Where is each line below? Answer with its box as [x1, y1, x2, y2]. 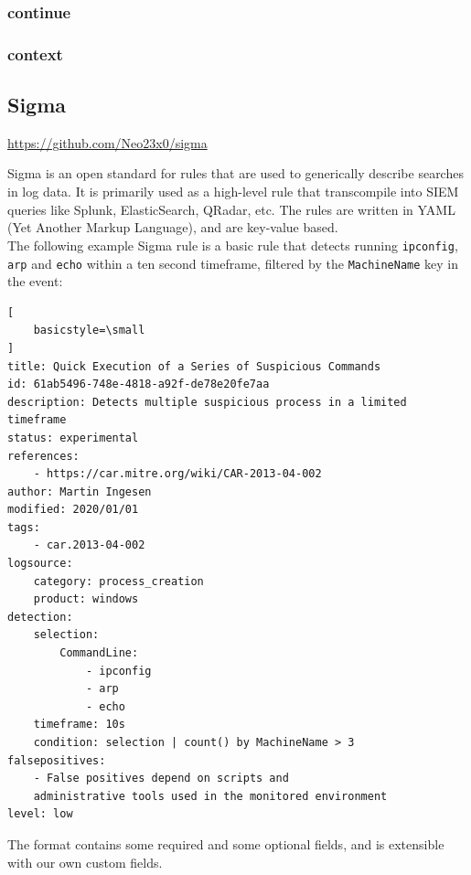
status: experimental [7, 431, 139, 444]
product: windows [33, 592, 139, 606]
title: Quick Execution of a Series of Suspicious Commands [7, 359, 381, 373]
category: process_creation [33, 574, 204, 588]
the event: [7, 272, 63, 291]
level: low [7, 807, 73, 821]
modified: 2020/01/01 [7, 503, 139, 517]
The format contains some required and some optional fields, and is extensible [7, 834, 444, 853]
